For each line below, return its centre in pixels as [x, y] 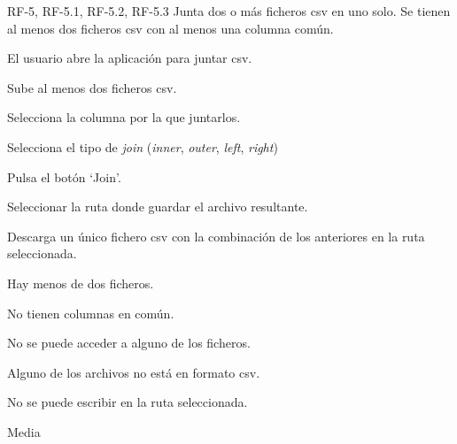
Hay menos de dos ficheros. [81, 283]
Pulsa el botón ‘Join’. [64, 176]
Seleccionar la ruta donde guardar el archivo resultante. [158, 207]
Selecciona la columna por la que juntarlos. [124, 117]
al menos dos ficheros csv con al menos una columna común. [170, 28]
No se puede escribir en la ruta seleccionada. [128, 402]
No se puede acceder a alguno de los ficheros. [129, 343]
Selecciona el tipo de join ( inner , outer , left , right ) [143, 146]
